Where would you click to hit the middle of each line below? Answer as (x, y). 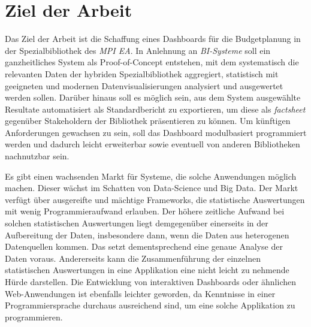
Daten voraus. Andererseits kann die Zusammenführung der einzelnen (133, 258)
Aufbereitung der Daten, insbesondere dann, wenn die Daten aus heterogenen (147, 234)
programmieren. (34, 317)
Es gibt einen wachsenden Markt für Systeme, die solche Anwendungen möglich (151, 176)
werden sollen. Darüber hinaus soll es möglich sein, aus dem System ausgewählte (153, 97)
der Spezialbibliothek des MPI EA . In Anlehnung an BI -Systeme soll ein (138, 50)
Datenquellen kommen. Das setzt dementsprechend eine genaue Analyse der (144, 246)
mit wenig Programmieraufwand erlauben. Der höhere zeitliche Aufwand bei (145, 211)
